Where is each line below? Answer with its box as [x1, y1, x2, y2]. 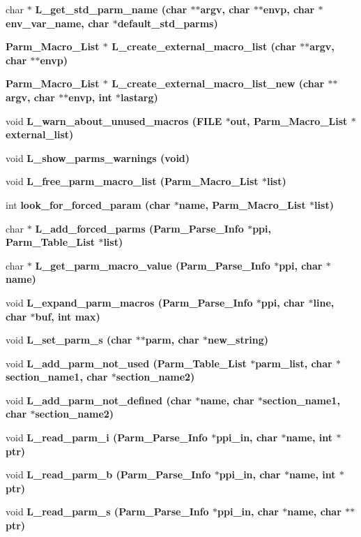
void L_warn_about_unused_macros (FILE [6, 113, 222, 128]
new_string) [207, 332, 269, 347]
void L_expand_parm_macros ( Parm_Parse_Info [6, 295, 253, 309]
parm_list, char [255, 355, 332, 370]
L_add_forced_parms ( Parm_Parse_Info [35, 221, 244, 235]
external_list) [6, 127, 74, 142]
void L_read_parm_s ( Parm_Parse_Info [6, 504, 209, 519]
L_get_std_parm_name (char [35, 2, 187, 16]
